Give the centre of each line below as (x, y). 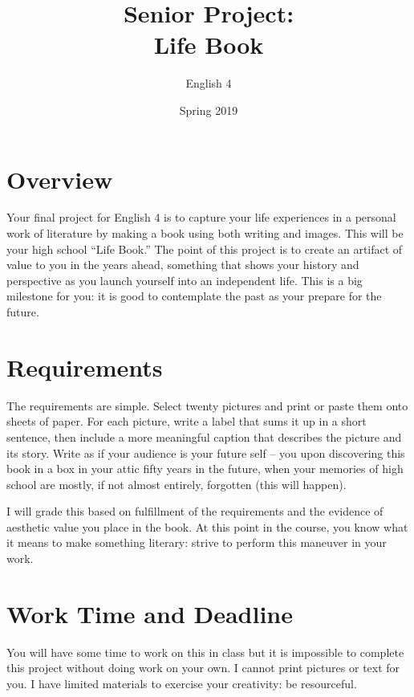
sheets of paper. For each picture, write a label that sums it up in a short (187, 421)
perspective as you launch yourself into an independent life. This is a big (185, 280)
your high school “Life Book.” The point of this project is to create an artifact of (205, 249)
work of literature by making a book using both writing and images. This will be (205, 233)
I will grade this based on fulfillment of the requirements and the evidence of (195, 511)
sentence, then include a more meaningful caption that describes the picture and (204, 436)
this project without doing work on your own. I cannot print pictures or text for (203, 668)
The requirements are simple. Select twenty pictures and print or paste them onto (207, 405)
